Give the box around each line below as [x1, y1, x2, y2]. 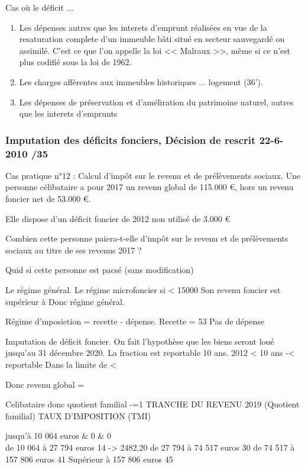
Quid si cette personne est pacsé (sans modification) [5, 264, 194, 276]
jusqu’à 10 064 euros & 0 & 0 [5, 429, 112, 442]
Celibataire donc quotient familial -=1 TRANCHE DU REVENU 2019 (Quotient [5, 398, 300, 410]
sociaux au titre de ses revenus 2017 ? [5, 243, 142, 256]
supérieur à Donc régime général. [5, 295, 125, 307]
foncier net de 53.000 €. [5, 192, 91, 205]
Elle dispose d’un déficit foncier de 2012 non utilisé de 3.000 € [5, 212, 231, 224]
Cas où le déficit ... [5, 1, 74, 13]
